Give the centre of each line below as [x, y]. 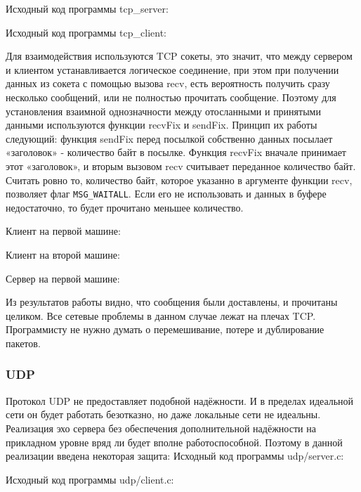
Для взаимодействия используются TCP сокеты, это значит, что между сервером [179, 56]
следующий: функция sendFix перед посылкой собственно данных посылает [169, 138]
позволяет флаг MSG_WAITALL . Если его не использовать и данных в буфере [166, 194]
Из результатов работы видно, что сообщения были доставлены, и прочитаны [172, 302]
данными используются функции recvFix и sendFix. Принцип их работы [162, 125]
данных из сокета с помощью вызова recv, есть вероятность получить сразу [168, 83]
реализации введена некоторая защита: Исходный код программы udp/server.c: [175, 456]
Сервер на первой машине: [63, 278]
